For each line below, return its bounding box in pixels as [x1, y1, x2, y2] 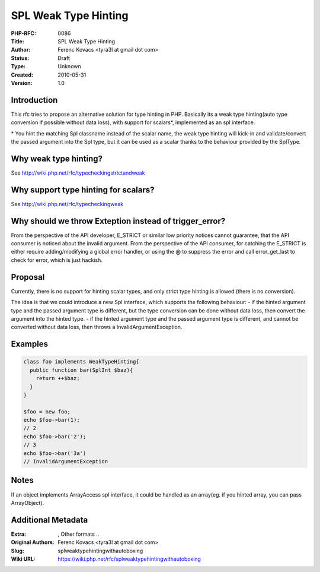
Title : [11, 37, 25, 45]
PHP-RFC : [11, 30, 37, 37]
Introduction [11, 95, 58, 105]
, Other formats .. [57, 530, 100, 538]
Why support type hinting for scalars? [11, 185, 155, 195]
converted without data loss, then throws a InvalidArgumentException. [11, 324, 183, 331]
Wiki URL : [11, 555, 36, 562]
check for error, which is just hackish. [11, 256, 103, 264]
